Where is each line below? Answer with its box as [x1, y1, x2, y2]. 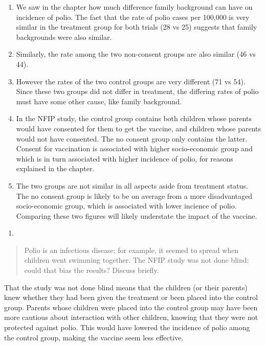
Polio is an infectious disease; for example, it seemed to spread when [24, 244, 239, 255]
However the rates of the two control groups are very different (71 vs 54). [16, 76, 246, 86]
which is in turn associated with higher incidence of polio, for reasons [16, 153, 233, 164]
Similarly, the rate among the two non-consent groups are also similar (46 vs [16, 49, 256, 59]
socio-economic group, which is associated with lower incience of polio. [16, 200, 237, 211]
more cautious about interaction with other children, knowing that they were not [4, 312, 258, 322]
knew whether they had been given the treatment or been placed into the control [4, 292, 258, 303]
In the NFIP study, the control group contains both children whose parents [16, 113, 252, 124]
